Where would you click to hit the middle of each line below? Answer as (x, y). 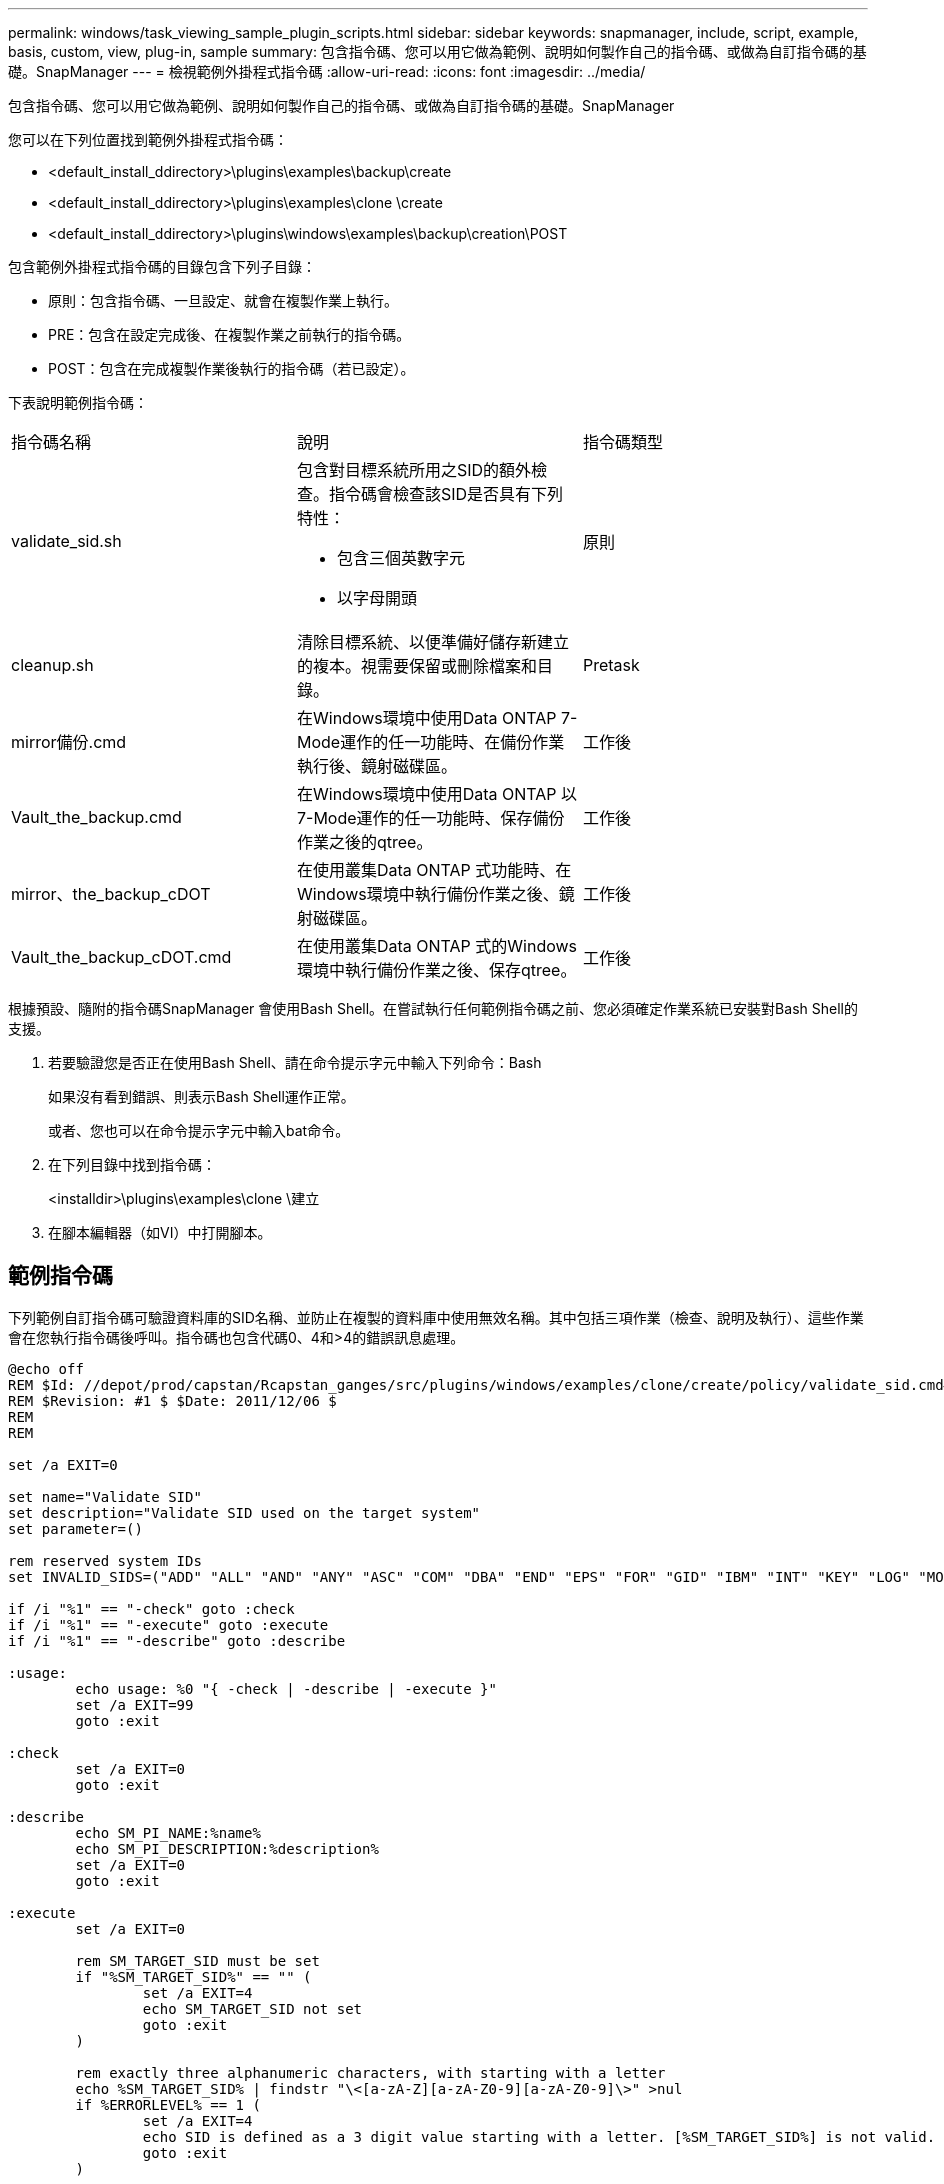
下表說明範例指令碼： (78, 402)
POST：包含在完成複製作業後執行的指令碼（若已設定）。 (231, 368)
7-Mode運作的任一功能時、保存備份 (430, 818)
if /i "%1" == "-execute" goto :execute (168, 1624)
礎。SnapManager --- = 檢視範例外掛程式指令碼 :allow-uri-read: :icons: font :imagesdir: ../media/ (327, 71)
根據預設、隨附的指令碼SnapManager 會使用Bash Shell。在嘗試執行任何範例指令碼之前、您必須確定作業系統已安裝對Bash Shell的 (433, 1008)
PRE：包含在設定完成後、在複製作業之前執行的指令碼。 (229, 334)
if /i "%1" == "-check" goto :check (151, 1608)
